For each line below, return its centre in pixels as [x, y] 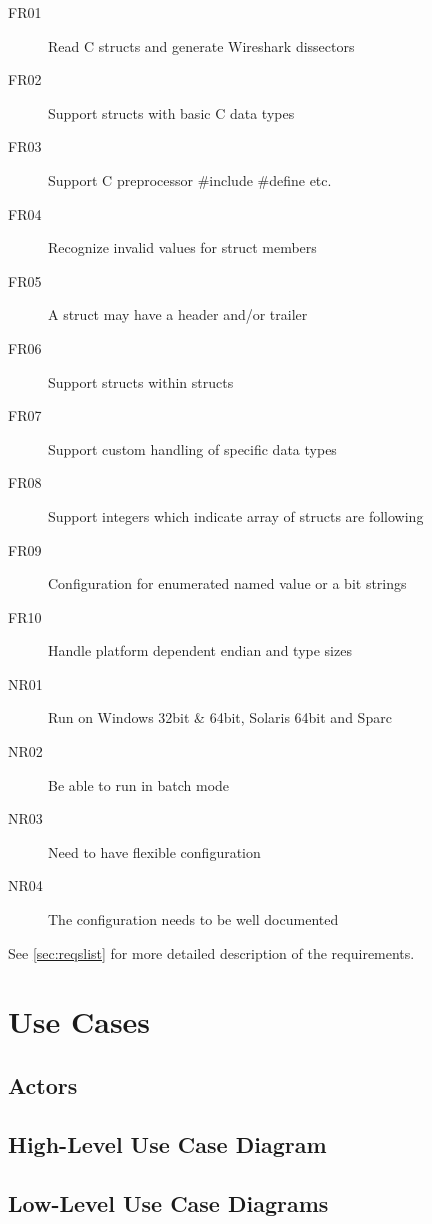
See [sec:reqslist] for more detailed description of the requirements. [211, 952]
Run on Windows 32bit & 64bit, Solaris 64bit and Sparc [220, 717]
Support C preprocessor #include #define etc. [190, 179]
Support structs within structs [141, 381]
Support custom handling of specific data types [192, 448]
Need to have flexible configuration [154, 851]
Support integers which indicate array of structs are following [236, 515]
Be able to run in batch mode [139, 784]
